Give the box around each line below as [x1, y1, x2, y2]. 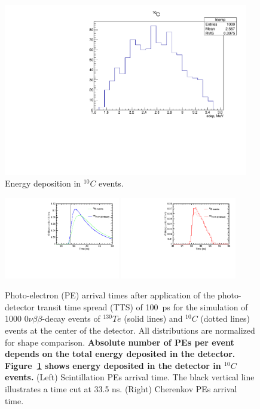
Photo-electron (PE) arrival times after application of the [5, 289, 215, 301]
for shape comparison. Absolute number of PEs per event [5, 335, 234, 348]
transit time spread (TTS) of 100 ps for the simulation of [37, 300, 248, 313]
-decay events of [42, 312, 100, 325]
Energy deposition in [5, 177, 81, 190]
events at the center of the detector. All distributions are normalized [5, 324, 255, 337]
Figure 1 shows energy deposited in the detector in [5, 359, 221, 371]
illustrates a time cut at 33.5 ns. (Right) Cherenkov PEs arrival [5, 383, 237, 395]
